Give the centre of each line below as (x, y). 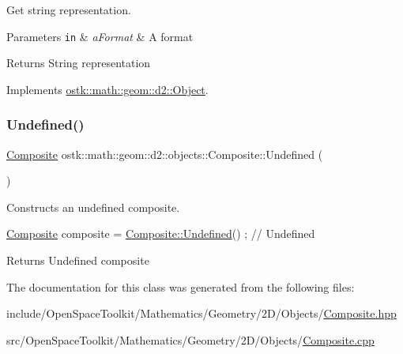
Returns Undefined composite (78, 260)
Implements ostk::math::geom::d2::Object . (107, 89)
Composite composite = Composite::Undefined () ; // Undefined (161, 233)
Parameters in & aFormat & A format (100, 36)
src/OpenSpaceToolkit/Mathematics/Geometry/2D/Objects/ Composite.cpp (190, 339)
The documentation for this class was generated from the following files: (181, 286)
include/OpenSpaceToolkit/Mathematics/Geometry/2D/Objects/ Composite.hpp (201, 313)
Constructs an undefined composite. (93, 207)
